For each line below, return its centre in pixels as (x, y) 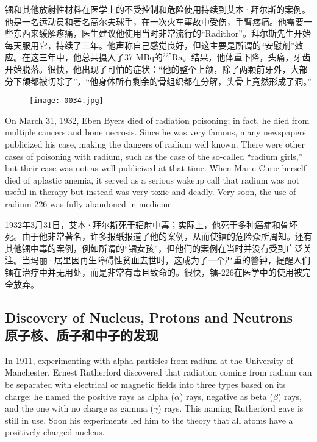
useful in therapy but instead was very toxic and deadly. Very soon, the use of (151, 192)
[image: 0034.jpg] (66, 101)
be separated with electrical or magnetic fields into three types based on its (145, 384)
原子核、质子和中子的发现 (82, 334)
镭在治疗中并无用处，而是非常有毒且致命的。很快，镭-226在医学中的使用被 (154, 272)
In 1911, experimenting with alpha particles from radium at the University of (149, 360)
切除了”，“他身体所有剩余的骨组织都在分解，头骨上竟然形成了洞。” (179, 81)
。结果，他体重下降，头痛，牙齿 (247, 57)
